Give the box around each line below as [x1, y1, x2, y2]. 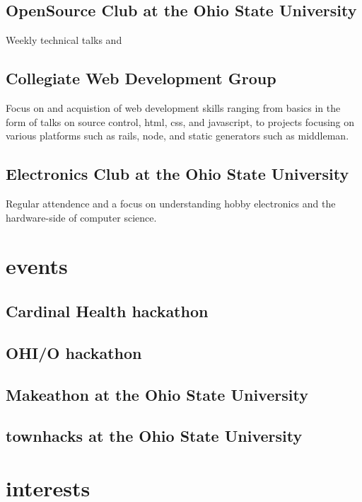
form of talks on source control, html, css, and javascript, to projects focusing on [6, 114, 355, 129]
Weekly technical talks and [6, 33, 122, 47]
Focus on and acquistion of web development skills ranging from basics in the [6, 101, 341, 115]
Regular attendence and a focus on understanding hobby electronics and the [6, 195, 336, 210]
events [6, 251, 68, 280]
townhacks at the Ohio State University [6, 425, 303, 447]
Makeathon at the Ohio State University [6, 383, 308, 405]
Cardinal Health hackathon [6, 300, 209, 321]
